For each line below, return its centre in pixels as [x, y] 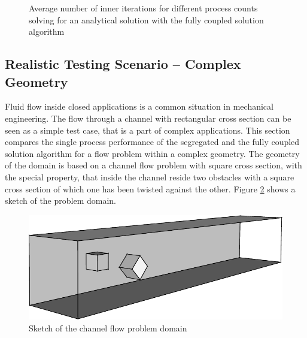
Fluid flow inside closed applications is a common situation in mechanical [139, 106]
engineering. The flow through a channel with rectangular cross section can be [148, 118]
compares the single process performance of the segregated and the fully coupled [152, 142]
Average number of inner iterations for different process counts [143, 8]
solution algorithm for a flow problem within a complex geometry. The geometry [152, 153]
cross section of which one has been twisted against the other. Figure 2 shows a [150, 188]
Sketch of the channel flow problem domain [108, 328]
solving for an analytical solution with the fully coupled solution [146, 19]
